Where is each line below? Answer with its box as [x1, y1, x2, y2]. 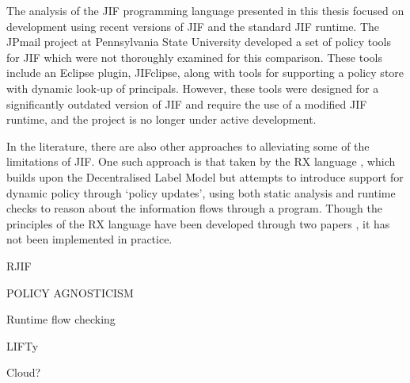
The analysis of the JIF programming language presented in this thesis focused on [6, 2, 404, 18]
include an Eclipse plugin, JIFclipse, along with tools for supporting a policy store [6, 64, 404, 81]
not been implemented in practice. [6, 231, 173, 247]
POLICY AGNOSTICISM [6, 284, 134, 301]
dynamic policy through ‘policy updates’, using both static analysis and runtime [6, 184, 396, 201]
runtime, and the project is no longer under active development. [6, 111, 317, 128]
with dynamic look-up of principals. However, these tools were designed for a [6, 79, 379, 96]
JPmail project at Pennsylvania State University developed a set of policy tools [6, 33, 391, 50]
